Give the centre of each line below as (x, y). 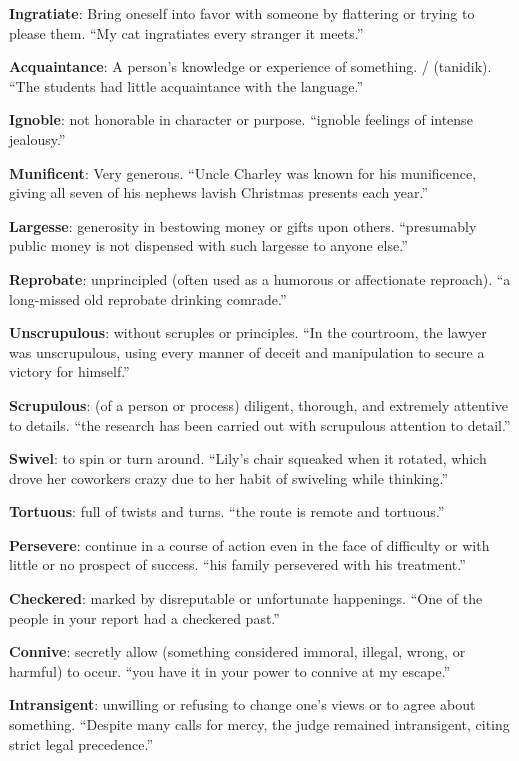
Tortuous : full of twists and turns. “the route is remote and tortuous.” (227, 511)
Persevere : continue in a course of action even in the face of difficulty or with (249, 544)
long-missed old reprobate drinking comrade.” (148, 298)
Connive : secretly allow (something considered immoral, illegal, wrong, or (237, 651)
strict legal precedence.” (81, 743)
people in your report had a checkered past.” (144, 617)
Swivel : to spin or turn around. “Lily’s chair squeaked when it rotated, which (248, 458)
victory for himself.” (69, 371)
